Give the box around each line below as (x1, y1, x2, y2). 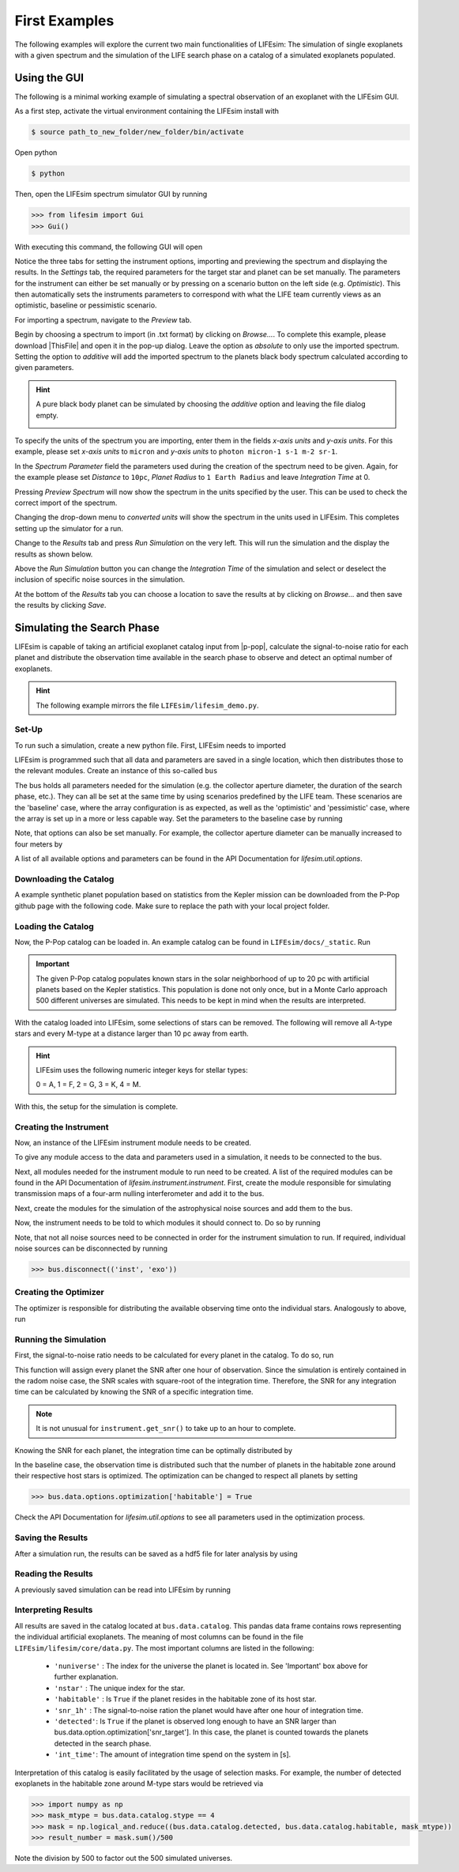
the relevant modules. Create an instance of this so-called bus (14, 766, 218, 776)
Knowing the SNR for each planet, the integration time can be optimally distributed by (14, 1445, 292, 1455)
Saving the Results (14, 1532, 88, 1543)
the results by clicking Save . (14, 601, 107, 610)
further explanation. (54, 1672, 119, 1681)
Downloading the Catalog (14, 874, 115, 885)
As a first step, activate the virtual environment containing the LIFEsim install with (14, 107, 280, 116)
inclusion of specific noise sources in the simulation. (14, 575, 186, 584)
